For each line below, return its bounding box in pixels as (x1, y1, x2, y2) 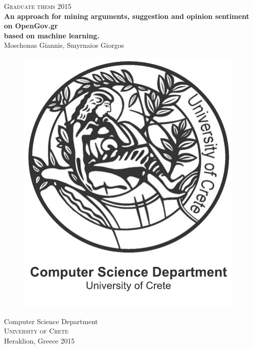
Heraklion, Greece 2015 (4, 335, 75, 346)
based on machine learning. (4, 30, 100, 40)
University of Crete (4, 326, 69, 336)
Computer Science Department (4, 316, 98, 326)
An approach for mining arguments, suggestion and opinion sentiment (4, 10, 250, 21)
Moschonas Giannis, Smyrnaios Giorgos (4, 40, 125, 50)
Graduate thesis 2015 (4, 1, 72, 11)
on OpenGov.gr (4, 20, 58, 31)
